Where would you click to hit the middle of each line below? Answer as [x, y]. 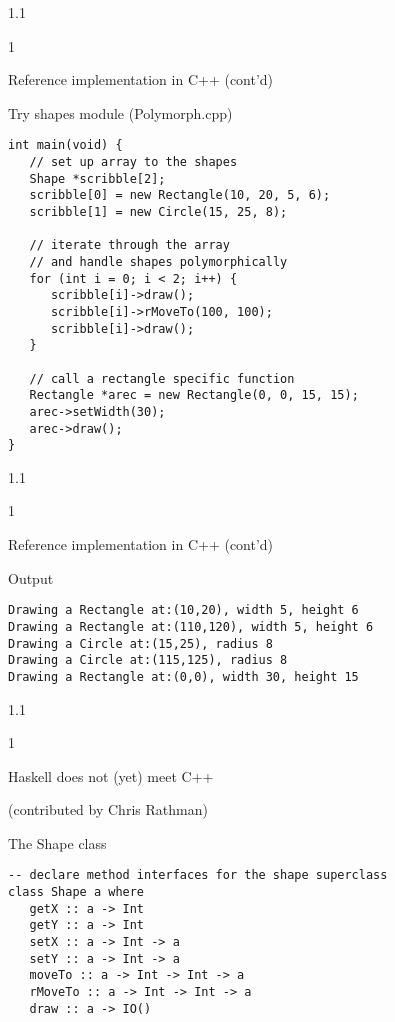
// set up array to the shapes [133, 162]
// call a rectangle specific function [162, 378]
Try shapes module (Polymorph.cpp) [120, 112]
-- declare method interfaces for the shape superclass [198, 875]
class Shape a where [76, 892]
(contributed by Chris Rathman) [108, 809]
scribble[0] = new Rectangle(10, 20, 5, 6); [180, 195]
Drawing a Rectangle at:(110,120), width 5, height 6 [191, 626]
